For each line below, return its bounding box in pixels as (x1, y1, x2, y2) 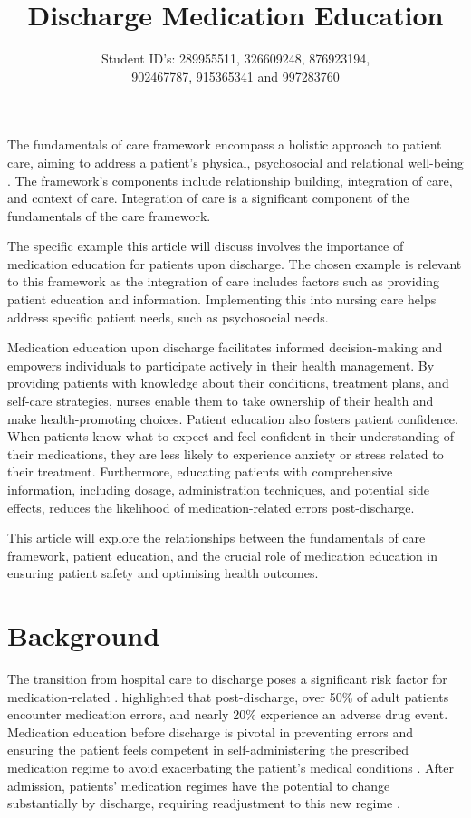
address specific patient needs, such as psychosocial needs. (7, 307, 329, 326)
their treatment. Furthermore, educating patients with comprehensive (7, 462, 393, 481)
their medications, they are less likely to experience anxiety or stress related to (7, 444, 444, 463)
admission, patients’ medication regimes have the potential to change (7, 775, 390, 794)
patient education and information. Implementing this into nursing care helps (7, 290, 437, 309)
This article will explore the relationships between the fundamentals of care (7, 528, 426, 547)
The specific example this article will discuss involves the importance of (7, 236, 404, 255)
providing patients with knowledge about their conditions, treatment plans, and (7, 373, 449, 392)
